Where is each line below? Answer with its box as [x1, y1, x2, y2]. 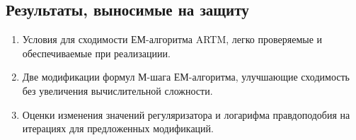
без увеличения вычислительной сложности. [22, 83, 213, 98]
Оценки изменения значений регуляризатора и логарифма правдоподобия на [22, 107, 350, 122]
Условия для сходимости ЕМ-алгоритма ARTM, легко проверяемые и [22, 32, 323, 47]
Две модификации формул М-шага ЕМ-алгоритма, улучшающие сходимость [22, 69, 350, 84]
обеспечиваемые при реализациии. [22, 45, 171, 60]
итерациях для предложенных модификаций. [22, 121, 214, 136]
